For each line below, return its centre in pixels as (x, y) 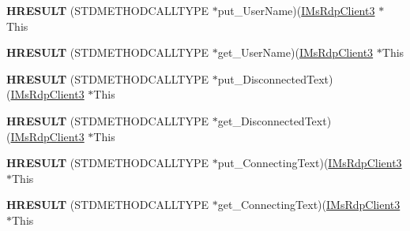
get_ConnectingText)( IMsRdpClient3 (309, 205)
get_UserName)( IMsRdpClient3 (295, 52)
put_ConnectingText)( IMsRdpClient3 (310, 163)
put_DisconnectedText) (275, 78)
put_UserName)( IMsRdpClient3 (296, 10)
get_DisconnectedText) (275, 120)
